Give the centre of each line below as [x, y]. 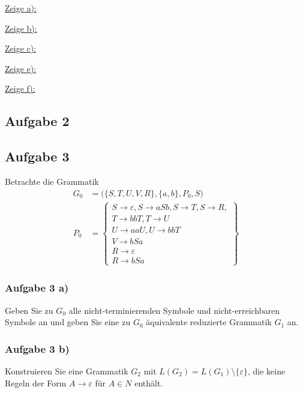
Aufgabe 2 [37, 121]
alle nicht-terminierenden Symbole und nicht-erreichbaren [174, 310]
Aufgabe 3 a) [37, 288]
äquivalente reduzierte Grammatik [209, 322]
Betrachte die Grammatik [52, 181]
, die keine [266, 370]
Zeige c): [21, 48]
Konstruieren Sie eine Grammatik [67, 370]
